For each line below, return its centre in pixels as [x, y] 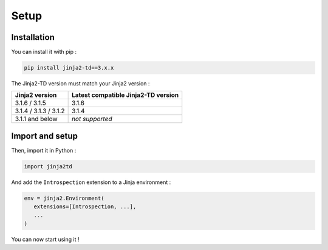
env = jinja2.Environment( [64, 198]
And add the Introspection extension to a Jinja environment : [91, 182]
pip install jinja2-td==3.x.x [69, 68]
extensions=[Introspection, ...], [85, 207]
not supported [92, 119]
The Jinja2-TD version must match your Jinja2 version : [80, 84]
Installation [33, 37]
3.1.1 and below [36, 119]
